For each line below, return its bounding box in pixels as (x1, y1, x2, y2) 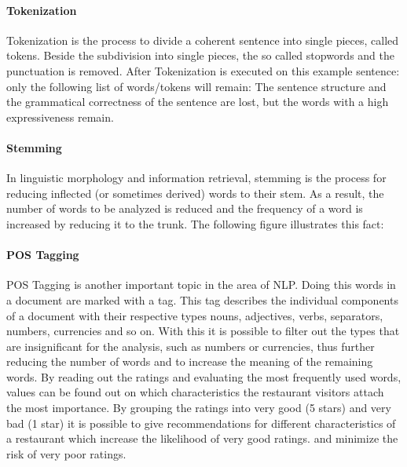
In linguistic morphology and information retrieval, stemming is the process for (6, 170, 387, 186)
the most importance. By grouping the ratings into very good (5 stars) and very (6, 400, 391, 416)
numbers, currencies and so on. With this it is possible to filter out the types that (6, 323, 400, 339)
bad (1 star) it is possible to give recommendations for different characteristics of (6, 414, 396, 431)
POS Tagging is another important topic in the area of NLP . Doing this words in (6, 276, 396, 293)
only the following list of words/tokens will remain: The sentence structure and (6, 78, 387, 94)
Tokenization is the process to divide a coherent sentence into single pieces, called (6, 31, 399, 48)
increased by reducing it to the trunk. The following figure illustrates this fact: (6, 215, 384, 232)
